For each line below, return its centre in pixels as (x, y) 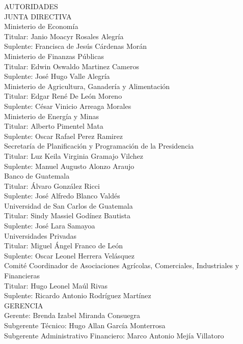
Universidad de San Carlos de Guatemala (69, 205)
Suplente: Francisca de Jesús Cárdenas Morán (76, 46)
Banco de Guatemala (37, 176)
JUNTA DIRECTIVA (38, 16)
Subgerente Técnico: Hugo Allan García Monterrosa (85, 325)
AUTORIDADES (31, 6)
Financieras (22, 276)
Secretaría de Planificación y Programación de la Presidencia (99, 146)
